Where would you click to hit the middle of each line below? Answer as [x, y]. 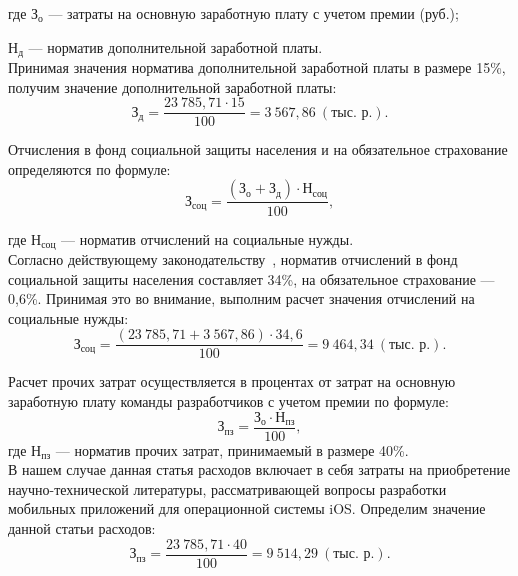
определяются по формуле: [89, 168]
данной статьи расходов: [82, 528]
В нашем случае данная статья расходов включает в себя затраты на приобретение [259, 469]
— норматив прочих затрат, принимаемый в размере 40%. [232, 449]
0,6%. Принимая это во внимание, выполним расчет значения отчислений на [241, 298]
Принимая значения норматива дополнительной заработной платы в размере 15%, [257, 67]
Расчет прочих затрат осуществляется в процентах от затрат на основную [232, 381]
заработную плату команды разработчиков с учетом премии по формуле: [228, 401]
